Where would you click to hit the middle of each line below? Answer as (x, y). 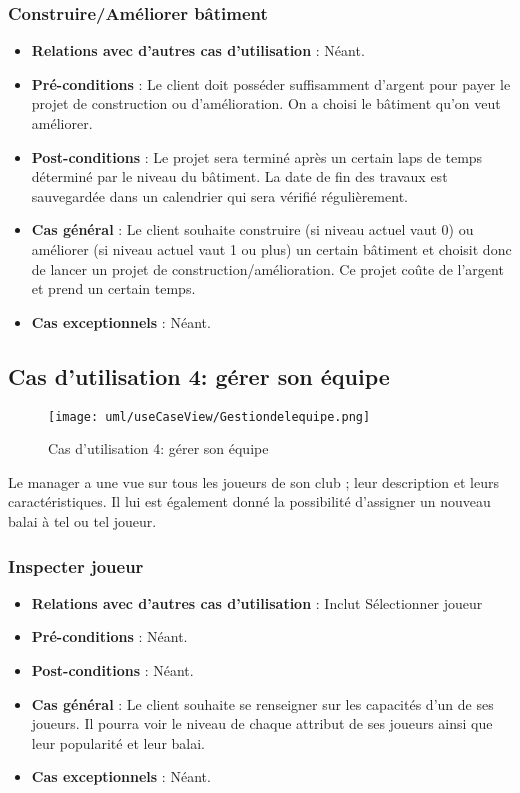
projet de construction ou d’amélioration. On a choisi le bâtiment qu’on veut (266, 103)
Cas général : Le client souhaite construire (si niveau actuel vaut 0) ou (252, 229)
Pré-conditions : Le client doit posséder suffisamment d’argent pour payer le (271, 83)
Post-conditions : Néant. (112, 669)
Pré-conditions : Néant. (109, 636)
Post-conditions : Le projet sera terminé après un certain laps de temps (257, 156)
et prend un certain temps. (113, 288)
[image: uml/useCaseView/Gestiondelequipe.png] (209, 416)
